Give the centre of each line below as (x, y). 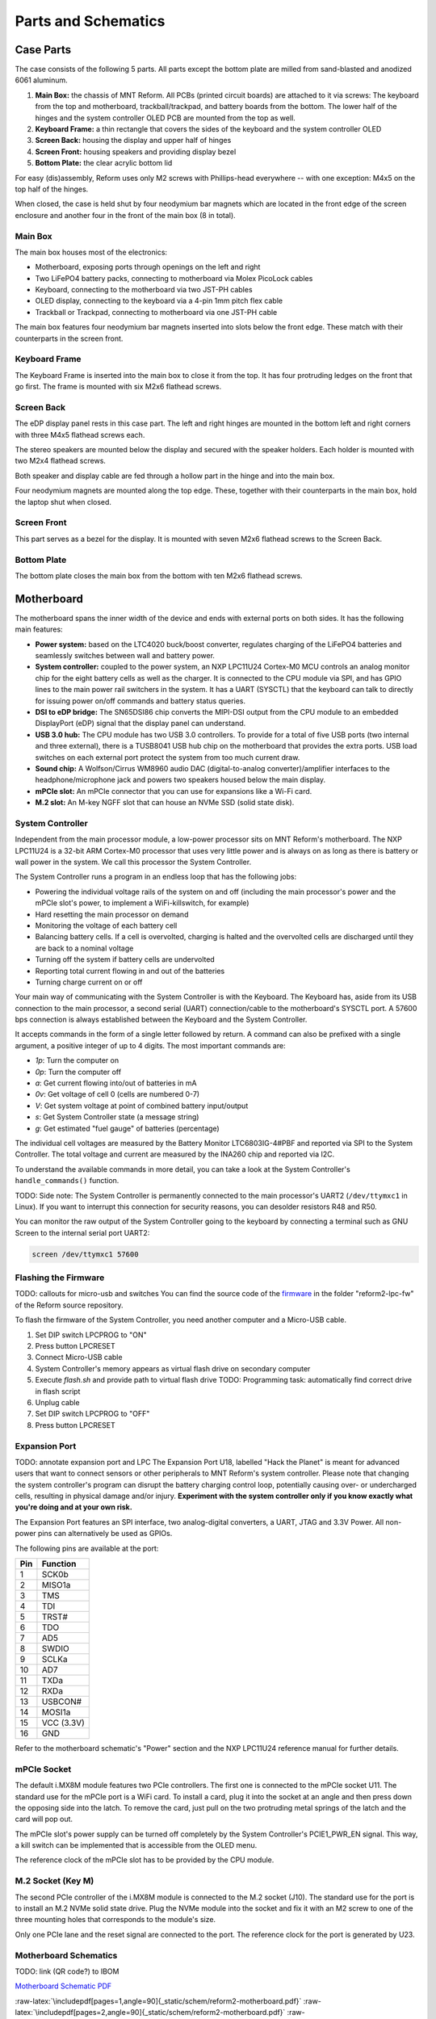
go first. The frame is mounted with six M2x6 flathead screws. (118, 387)
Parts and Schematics (90, 21)
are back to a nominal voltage (84, 948)
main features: (39, 629)
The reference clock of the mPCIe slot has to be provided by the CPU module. (145, 1860)
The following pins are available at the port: (87, 1548)
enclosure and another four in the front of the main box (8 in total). (125, 215)
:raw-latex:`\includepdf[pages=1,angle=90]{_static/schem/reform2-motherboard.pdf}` (158, 2001)
